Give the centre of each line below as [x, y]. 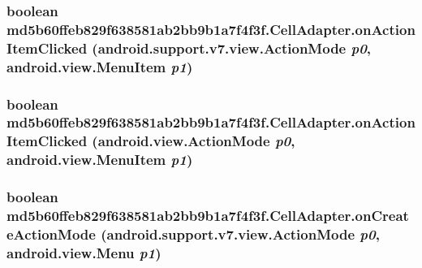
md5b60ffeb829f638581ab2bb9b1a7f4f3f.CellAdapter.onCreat [208, 216]
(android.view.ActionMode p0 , [194, 141]
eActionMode [51, 233]
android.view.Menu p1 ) [84, 252]
